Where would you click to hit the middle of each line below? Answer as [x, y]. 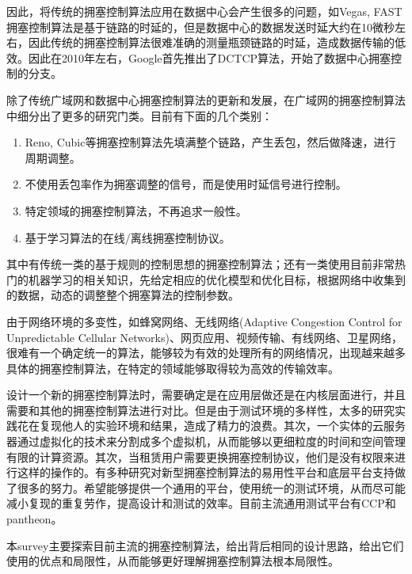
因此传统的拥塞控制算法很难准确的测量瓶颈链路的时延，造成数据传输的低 [217, 42]
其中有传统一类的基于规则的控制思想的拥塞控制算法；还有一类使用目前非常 [200, 264]
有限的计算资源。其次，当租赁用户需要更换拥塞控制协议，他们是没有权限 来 [200, 456]
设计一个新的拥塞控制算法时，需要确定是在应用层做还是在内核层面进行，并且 [206, 395]
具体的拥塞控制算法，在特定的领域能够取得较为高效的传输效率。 [173, 368]
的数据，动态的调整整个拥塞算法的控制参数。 [123, 295]
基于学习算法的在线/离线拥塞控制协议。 [128, 237]
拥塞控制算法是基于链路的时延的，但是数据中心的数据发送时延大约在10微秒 [200, 27]
